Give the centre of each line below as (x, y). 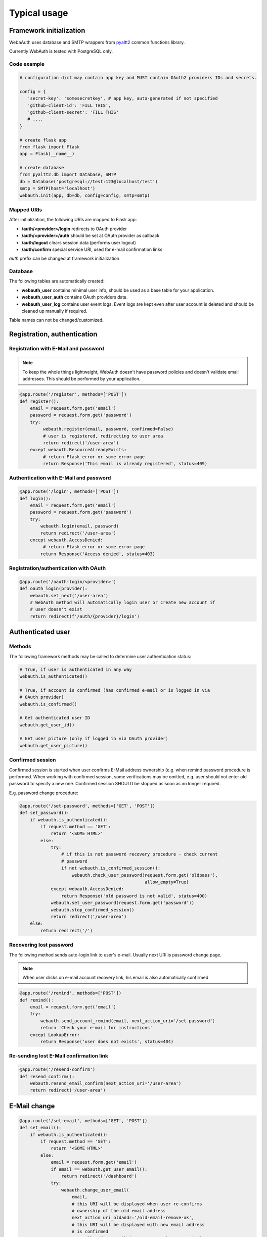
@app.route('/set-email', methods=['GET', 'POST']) (84, 1120)
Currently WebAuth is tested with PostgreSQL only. (61, 51)
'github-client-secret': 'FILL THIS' (73, 112)
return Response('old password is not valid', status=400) (134, 896)
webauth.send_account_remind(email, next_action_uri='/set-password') (128, 1021)
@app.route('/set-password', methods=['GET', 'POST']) (87, 806)
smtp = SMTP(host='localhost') (58, 189)
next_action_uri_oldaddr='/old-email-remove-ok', (133, 1218)
